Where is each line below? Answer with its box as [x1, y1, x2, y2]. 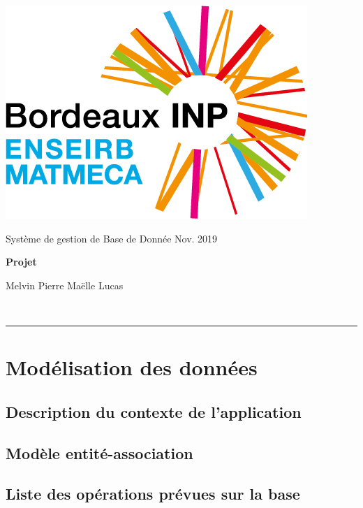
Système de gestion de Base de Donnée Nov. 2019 [6, 231, 218, 245]
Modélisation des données [6, 353, 258, 382]
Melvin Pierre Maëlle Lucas [6, 277, 124, 292]
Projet [6, 254, 37, 269]
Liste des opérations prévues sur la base [6, 483, 300, 505]
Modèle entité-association [6, 442, 193, 463]
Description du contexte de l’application [6, 400, 302, 422]
